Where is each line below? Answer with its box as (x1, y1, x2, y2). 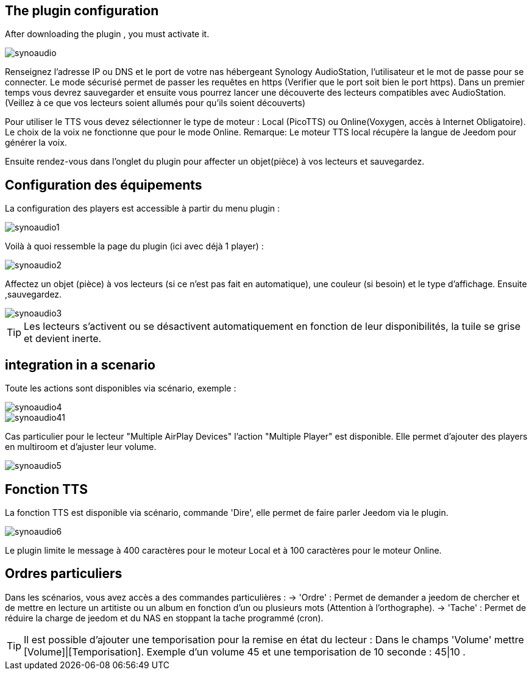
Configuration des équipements (5, 177, 202, 193)
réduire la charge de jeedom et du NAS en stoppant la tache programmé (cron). (5, 612, 324, 623)
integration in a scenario (5, 357, 155, 373)
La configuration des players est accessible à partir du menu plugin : (5, 203, 280, 214)
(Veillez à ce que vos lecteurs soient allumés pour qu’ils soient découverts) (5, 98, 305, 109)
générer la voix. (5, 137, 67, 148)
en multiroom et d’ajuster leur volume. (5, 441, 157, 452)
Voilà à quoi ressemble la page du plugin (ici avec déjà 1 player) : (5, 241, 264, 252)
